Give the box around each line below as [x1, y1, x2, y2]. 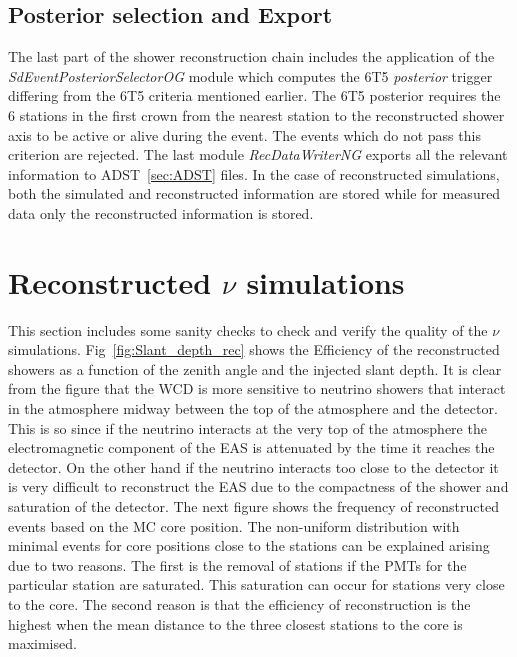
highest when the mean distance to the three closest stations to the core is [8, 613, 463, 634]
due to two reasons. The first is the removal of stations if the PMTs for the [8, 554, 467, 575]
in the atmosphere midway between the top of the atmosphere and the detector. [8, 398, 498, 419]
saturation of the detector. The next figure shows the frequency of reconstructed [8, 496, 499, 517]
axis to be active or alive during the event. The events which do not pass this [8, 124, 481, 145]
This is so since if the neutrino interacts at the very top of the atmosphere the [8, 417, 487, 438]
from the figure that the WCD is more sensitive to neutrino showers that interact [8, 378, 506, 399]
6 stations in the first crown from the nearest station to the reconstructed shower [8, 104, 505, 125]
